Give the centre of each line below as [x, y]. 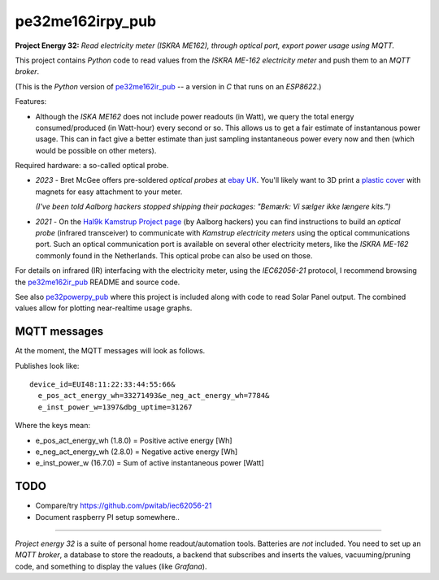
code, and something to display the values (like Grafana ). [111, 566]
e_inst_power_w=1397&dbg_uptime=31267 [115, 407]
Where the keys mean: [53, 426]
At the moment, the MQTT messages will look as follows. [110, 351]
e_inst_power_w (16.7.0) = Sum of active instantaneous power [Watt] [150, 463]
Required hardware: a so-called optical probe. [92, 166]
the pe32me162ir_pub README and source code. [98, 282]
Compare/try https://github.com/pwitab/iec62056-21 [124, 506]
